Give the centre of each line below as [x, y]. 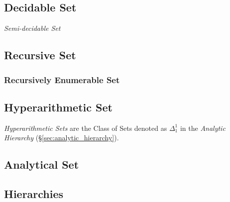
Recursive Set [40, 55]
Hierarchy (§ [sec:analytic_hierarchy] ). [61, 138]
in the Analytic [203, 128]
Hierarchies [34, 193]
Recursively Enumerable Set [62, 79]
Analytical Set [42, 164]
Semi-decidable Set [32, 28]
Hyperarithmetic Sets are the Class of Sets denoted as [86, 128]
